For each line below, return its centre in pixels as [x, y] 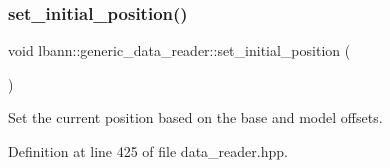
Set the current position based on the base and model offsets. [195, 117]
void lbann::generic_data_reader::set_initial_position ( [179, 50]
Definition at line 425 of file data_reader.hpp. [148, 151]
